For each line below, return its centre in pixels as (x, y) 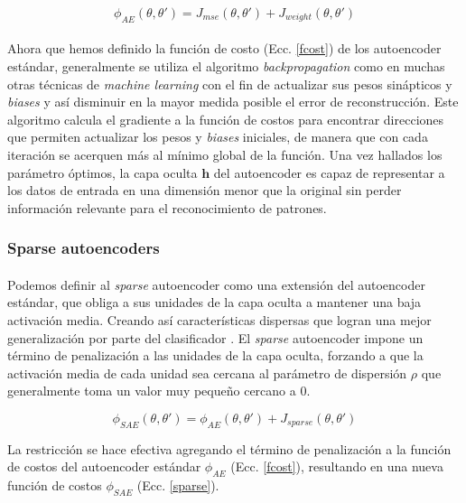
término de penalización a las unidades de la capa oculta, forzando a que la (215, 355)
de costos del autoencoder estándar (104, 466)
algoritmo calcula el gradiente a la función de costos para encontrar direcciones (226, 119)
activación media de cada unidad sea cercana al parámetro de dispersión (207, 373)
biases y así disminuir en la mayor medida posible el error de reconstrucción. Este (233, 102)
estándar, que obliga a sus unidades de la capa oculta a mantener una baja (214, 302)
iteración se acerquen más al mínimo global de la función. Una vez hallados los (225, 154)
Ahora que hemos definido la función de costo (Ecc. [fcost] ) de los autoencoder (224, 48)
